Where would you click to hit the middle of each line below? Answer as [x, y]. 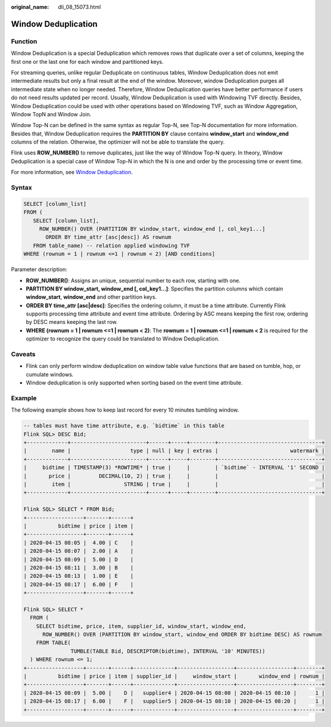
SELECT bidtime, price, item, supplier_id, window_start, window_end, [141, 626]
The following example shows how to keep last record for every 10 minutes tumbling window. [125, 410]
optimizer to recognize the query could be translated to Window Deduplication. [123, 339]
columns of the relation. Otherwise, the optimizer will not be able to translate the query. [118, 142]
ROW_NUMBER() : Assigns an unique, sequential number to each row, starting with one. [133, 280]
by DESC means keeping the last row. [72, 322]
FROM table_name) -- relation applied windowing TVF [112, 245]
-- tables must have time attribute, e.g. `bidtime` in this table [124, 426]
